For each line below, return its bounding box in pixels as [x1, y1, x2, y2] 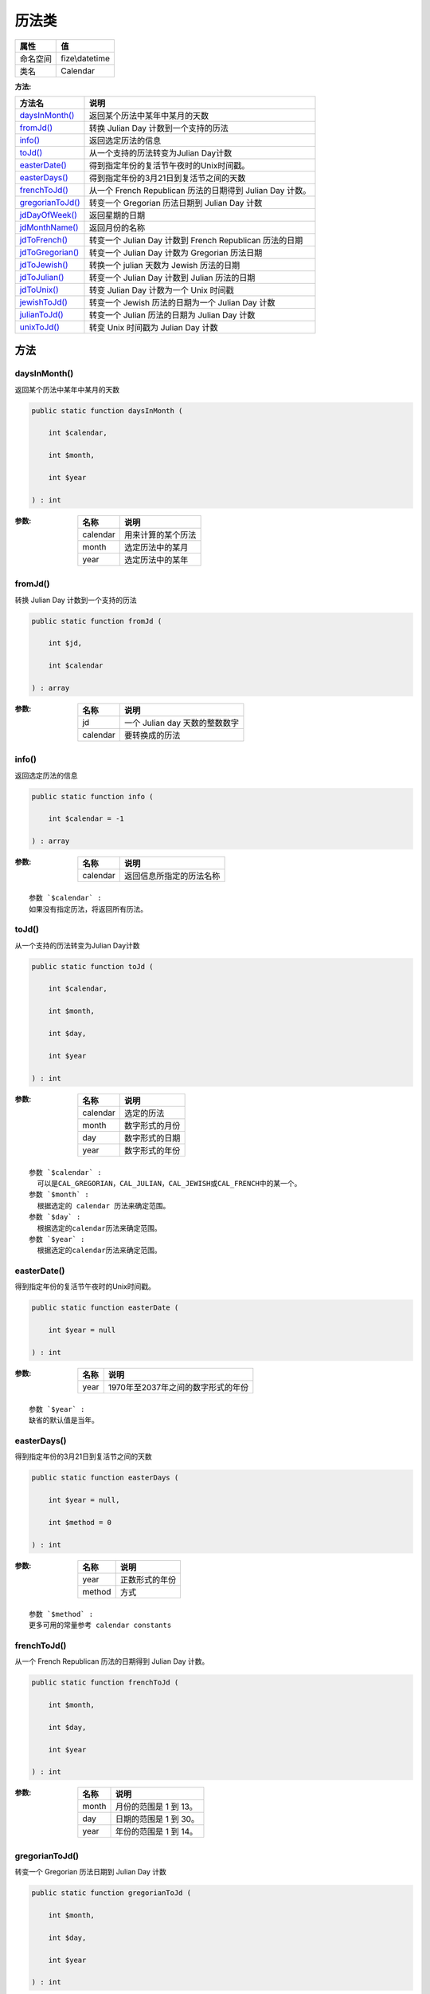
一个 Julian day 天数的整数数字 [123, 717, 239, 728]
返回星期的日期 [88, 210, 146, 221]
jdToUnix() [19, 284, 59, 295]
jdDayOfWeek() [19, 209, 77, 220]
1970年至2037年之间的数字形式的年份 [107, 1381, 249, 1393]
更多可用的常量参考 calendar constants [29, 1621, 172, 1630]
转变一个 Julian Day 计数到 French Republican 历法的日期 [88, 234, 303, 246]
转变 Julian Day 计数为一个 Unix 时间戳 [88, 284, 234, 295]
